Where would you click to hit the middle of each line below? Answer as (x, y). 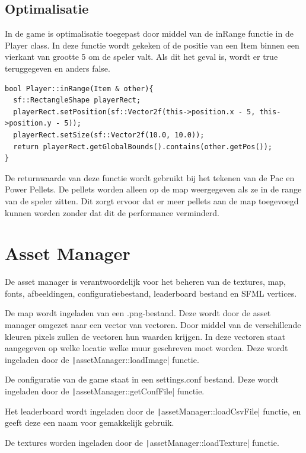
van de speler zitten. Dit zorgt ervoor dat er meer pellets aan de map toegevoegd (152, 200)
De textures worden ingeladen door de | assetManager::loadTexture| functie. (142, 442)
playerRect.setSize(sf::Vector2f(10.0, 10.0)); (109, 135)
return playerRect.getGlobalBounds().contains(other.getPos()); (143, 147)
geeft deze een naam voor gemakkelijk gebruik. (90, 423)
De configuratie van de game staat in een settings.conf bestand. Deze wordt (142, 379)
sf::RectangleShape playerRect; (77, 100)
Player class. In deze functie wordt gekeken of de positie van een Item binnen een (152, 45)
